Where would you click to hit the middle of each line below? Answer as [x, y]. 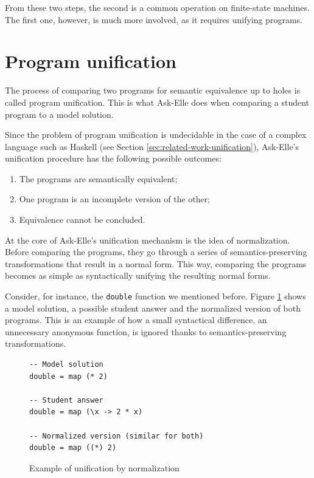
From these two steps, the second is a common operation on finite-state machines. [157, 7]
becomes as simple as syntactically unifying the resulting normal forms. [138, 275]
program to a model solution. [59, 114]
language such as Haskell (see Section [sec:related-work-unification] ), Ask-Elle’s [152, 146]
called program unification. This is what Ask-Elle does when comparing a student [157, 102]
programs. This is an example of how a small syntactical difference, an [136, 320]
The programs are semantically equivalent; [98, 178]
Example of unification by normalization [104, 467]
